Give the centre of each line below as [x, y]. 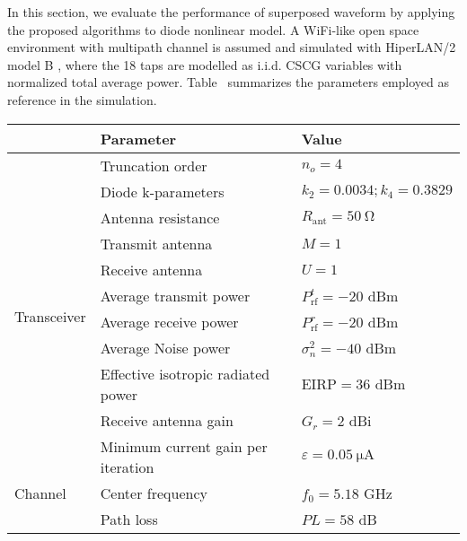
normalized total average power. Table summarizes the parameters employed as [229, 82]
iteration [127, 467]
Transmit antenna [156, 243]
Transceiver [50, 316]
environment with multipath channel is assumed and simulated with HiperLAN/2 [232, 47]
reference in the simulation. [82, 99]
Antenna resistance [160, 217]
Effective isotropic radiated [185, 373]
